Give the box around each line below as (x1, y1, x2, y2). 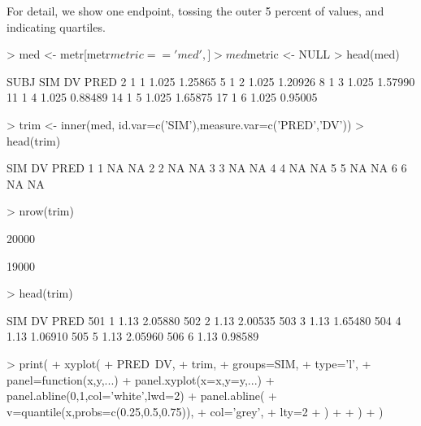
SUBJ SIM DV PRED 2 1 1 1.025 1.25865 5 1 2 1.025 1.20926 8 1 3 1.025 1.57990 (7, 72, 415, 89)
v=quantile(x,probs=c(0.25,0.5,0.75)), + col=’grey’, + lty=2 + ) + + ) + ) (7, 402, 384, 419)
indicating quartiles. (7, 18, 106, 35)
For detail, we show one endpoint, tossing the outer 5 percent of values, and (7, 2, 384, 19)
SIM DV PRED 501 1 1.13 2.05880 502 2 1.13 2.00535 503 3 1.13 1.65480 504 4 (7, 311, 401, 328)
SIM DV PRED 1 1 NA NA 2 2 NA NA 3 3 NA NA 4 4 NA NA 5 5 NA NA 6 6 (7, 159, 407, 176)
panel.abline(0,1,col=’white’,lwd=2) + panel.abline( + (7, 387, 277, 404)
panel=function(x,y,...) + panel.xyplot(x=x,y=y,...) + (7, 371, 275, 388)
